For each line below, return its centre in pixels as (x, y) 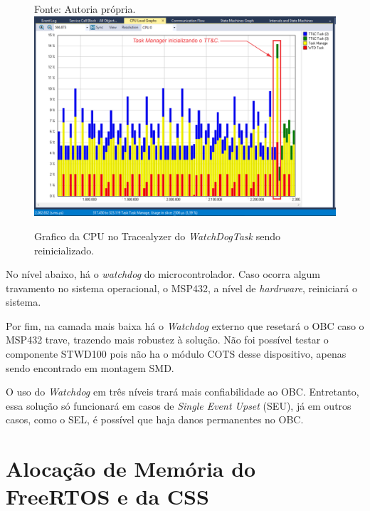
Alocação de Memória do (131, 469)
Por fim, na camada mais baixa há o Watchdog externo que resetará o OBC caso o (185, 325)
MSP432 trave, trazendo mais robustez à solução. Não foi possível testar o (167, 340)
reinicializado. (64, 250)
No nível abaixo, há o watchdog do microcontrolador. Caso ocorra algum (163, 274)
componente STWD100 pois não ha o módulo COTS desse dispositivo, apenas (176, 354)
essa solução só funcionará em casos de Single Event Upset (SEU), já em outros (179, 405)
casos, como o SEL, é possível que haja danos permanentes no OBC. (155, 419)
